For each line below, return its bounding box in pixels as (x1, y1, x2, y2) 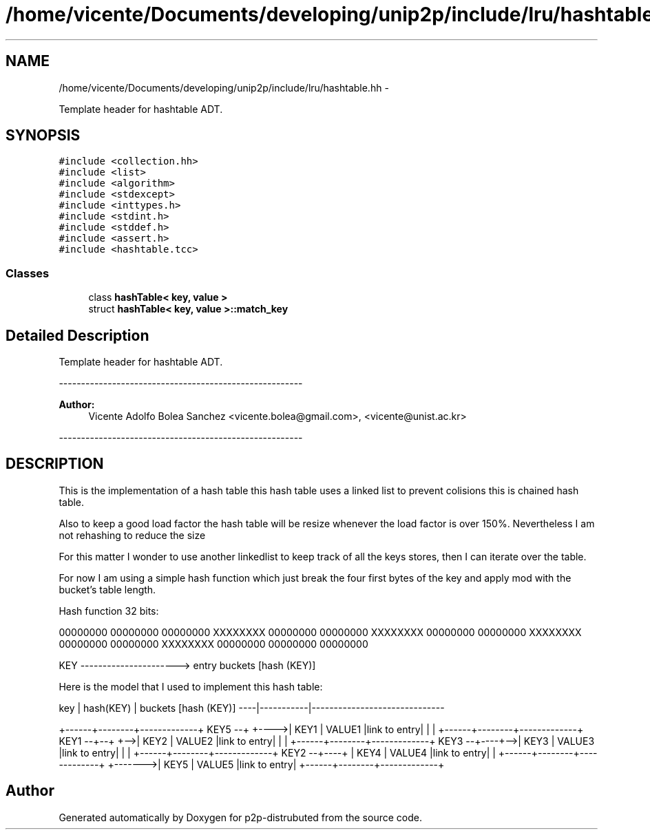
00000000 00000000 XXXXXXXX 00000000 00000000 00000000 (59, 637, 368, 650)
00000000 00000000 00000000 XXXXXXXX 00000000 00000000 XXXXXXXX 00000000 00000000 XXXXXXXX (59, 626, 582, 638)
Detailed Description (6, 326, 149, 344)
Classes (6, 266, 50, 280)
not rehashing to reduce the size (59, 529, 206, 541)
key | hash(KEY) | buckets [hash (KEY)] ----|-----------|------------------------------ (59, 701, 445, 714)
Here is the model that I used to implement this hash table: (59, 680, 323, 693)
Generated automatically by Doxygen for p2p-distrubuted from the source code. (59, 811, 422, 823)
